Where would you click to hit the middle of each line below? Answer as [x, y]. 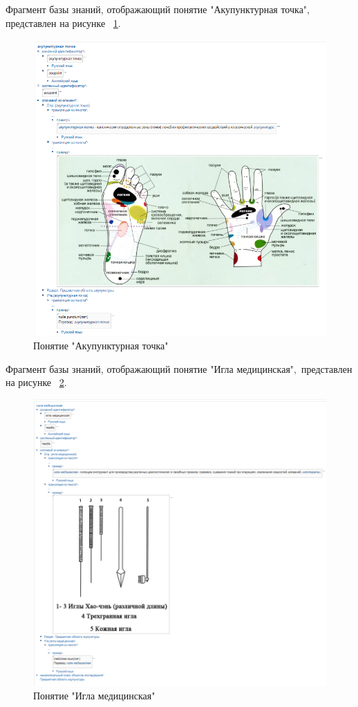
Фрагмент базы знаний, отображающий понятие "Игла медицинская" [150, 368]
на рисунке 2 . [36, 382]
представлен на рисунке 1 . [63, 22]
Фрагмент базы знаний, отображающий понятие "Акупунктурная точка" [157, 9]
